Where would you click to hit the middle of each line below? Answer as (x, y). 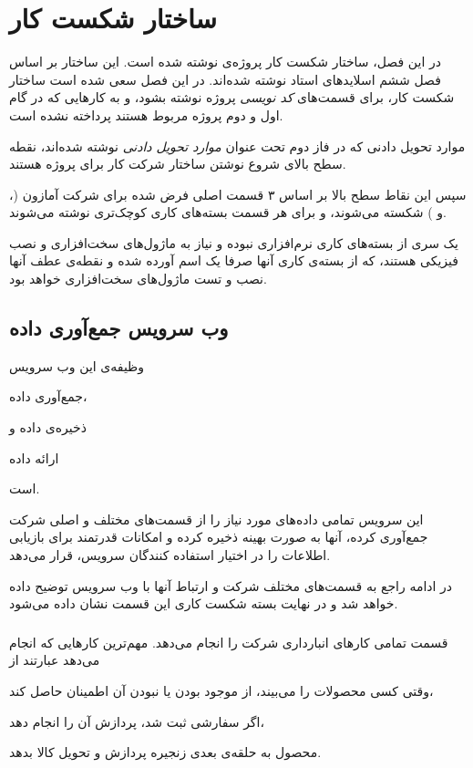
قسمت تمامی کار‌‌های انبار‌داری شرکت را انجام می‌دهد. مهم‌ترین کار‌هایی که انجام (229, 642)
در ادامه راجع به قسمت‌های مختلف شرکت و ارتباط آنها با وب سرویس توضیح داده (231, 585)
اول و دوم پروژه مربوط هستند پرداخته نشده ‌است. (146, 114)
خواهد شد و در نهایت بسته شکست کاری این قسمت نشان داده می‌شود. (204, 603)
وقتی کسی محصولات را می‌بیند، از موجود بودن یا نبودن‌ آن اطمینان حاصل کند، (221, 690)
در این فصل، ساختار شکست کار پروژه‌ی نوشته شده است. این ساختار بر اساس (225, 62)
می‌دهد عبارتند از (55, 660)
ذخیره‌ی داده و (48, 427)
